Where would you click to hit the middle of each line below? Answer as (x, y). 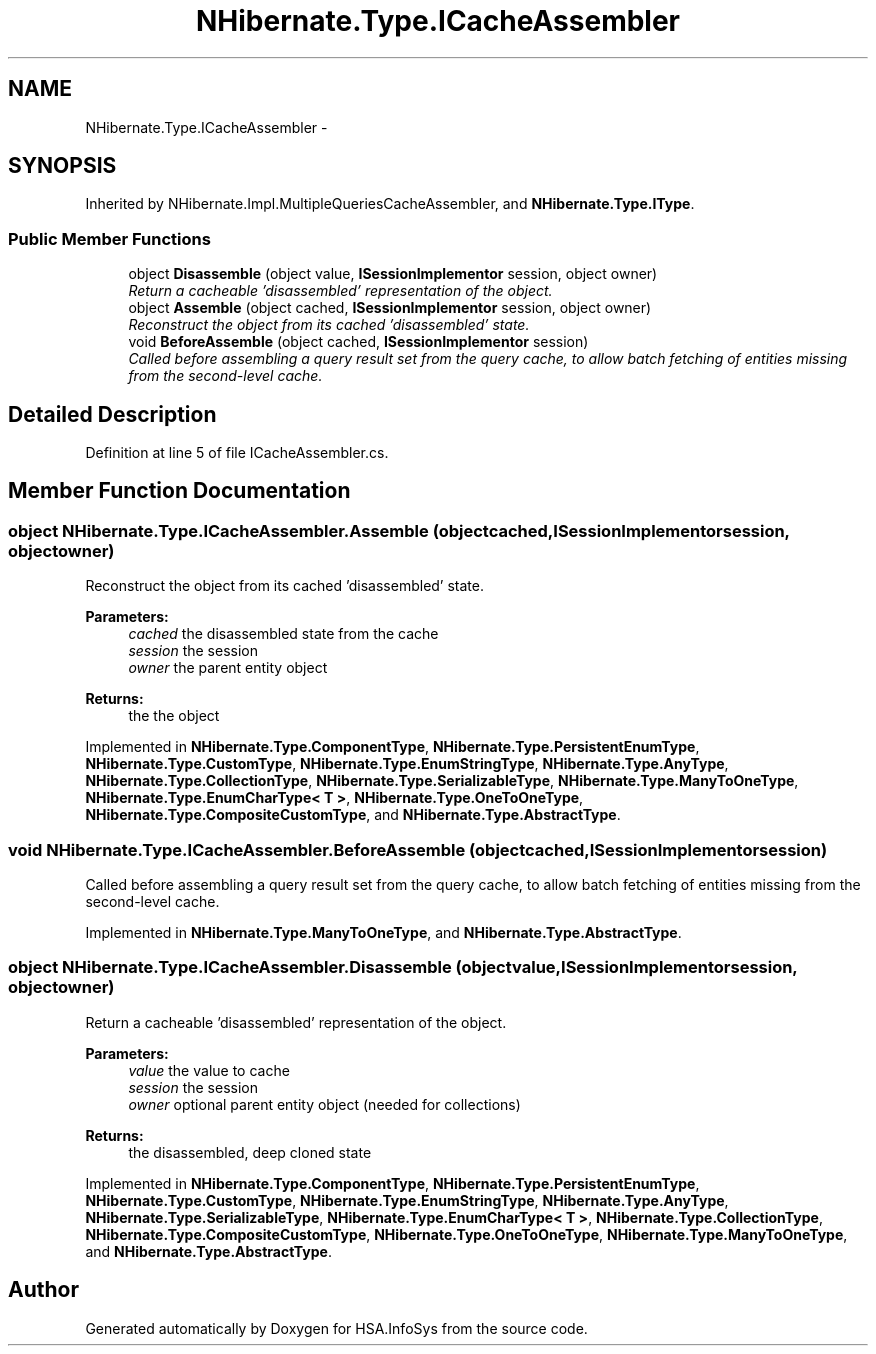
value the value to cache (209, 1070)
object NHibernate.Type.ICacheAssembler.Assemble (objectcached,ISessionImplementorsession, (399, 530)
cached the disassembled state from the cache (283, 634)
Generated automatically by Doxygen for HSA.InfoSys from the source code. (336, 1328)
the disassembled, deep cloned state (250, 1152)
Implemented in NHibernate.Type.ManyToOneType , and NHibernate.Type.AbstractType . (383, 932)
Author (43, 1290)
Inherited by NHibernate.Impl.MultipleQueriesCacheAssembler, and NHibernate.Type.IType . (390, 204)
